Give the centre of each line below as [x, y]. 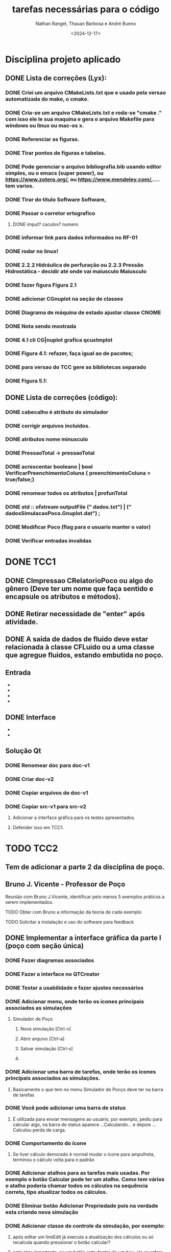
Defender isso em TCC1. [38, 828]
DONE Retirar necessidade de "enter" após [75, 614]
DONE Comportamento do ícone [46, 1143]
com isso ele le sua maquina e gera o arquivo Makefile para [80, 119]
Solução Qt [23, 751]
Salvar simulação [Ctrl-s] [46, 1049]
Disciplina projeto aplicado [63, 59]
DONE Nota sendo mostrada [41, 326]
